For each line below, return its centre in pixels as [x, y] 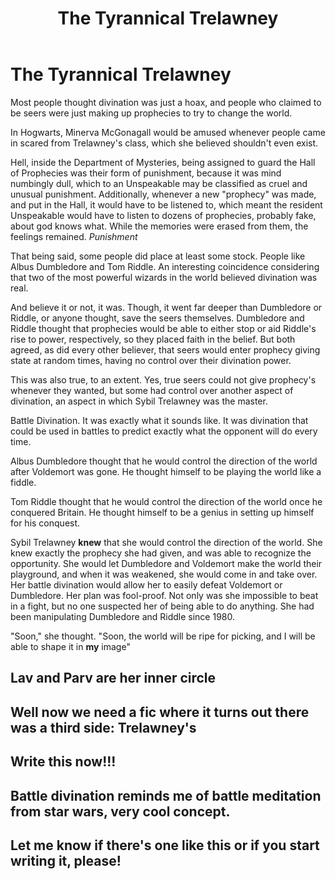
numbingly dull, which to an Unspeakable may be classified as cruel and [159, 183]
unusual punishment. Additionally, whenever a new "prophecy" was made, [163, 194]
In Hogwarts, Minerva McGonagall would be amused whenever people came [168, 132]
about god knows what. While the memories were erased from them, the [159, 226]
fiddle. [23, 482]
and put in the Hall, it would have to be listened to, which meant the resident [166, 204]
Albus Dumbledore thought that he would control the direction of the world [164, 461]
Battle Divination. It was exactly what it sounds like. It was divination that [159, 420]
